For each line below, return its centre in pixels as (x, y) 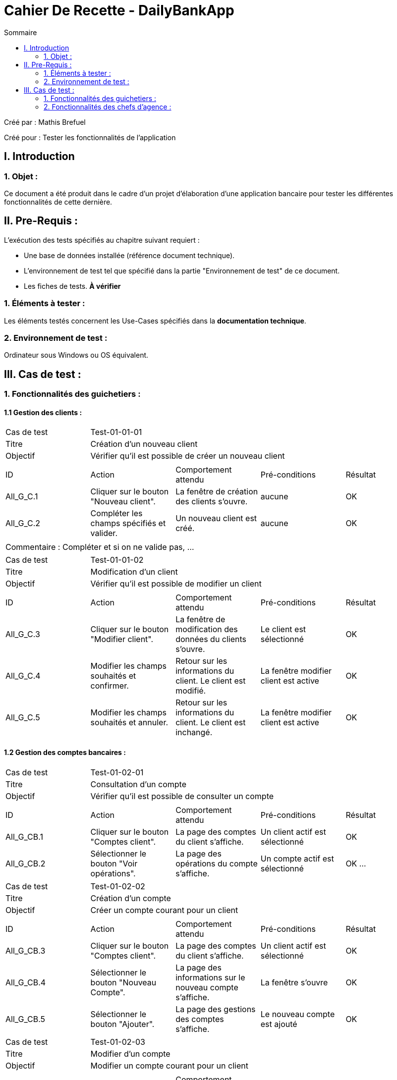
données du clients (211, 639)
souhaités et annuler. (129, 723)
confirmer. (110, 686)
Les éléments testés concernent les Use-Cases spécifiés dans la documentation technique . (155, 321)
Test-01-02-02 (118, 886)
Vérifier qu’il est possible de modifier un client (176, 584)
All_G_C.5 (23, 718)
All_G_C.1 (22, 497)
